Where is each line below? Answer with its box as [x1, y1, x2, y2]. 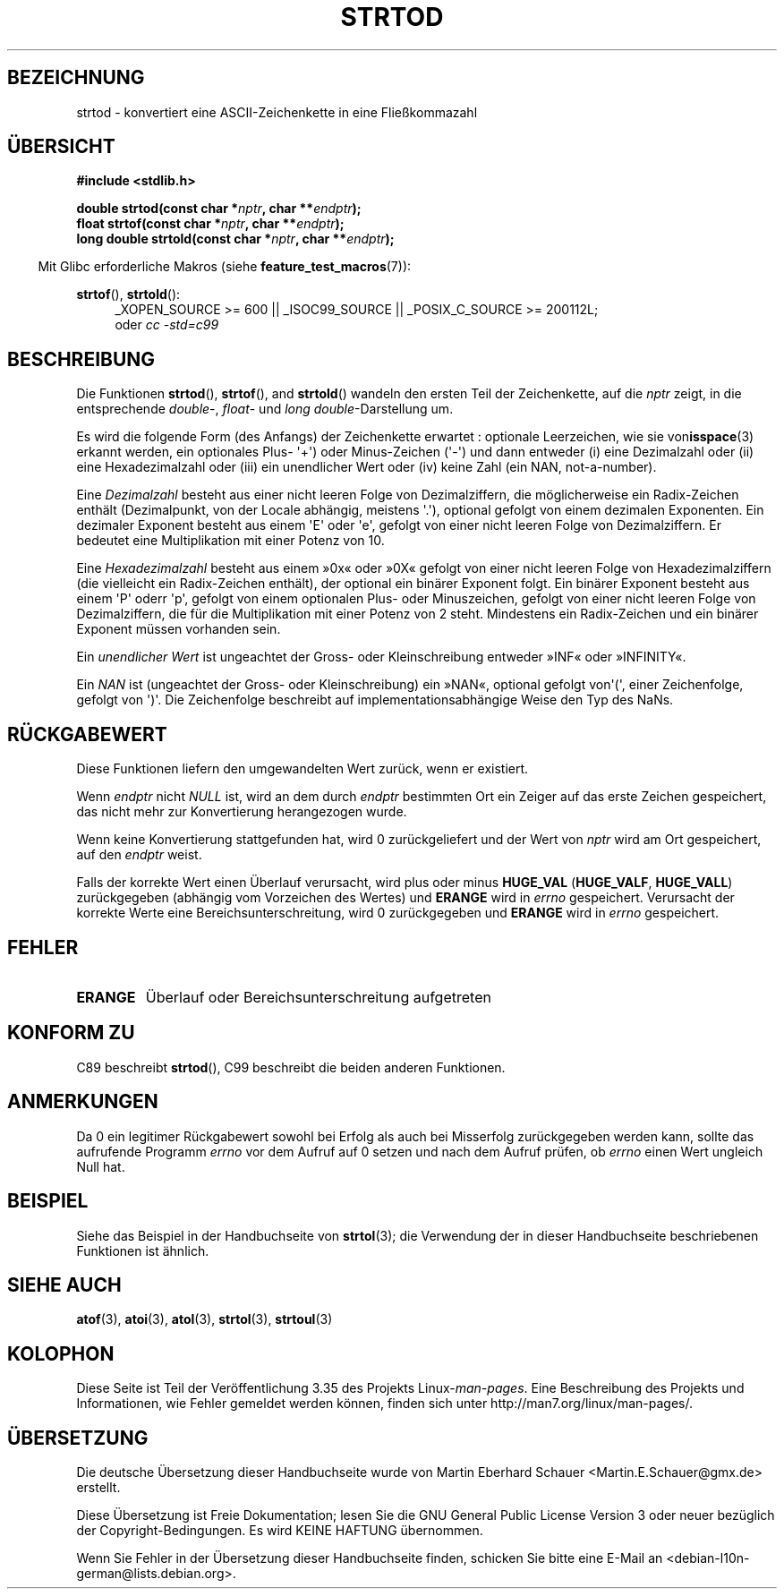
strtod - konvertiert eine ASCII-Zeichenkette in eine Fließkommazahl [76, 104, 478, 120]
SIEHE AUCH [7, 1273, 122, 1296]
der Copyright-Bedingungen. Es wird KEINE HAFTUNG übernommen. [76, 1523, 483, 1539]
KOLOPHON [7, 1342, 115, 1365]
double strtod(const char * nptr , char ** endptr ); [76, 201, 362, 217]
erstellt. [76, 1480, 121, 1496]
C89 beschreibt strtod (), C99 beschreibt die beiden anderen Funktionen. [76, 1059, 506, 1075]
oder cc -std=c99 [115, 317, 219, 333]
